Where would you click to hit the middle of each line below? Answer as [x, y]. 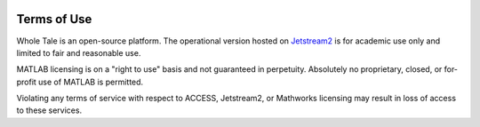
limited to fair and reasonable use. [79, 52]
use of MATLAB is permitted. [91, 82]
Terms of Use [54, 19]
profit [27, 82]
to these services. [49, 110]
